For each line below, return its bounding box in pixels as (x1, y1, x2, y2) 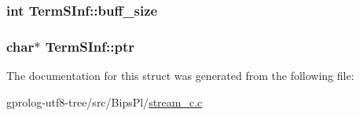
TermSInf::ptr (45, 36, 134, 56)
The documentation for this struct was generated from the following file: (6, 67, 354, 84)
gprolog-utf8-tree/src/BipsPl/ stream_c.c (6, 93, 203, 110)
